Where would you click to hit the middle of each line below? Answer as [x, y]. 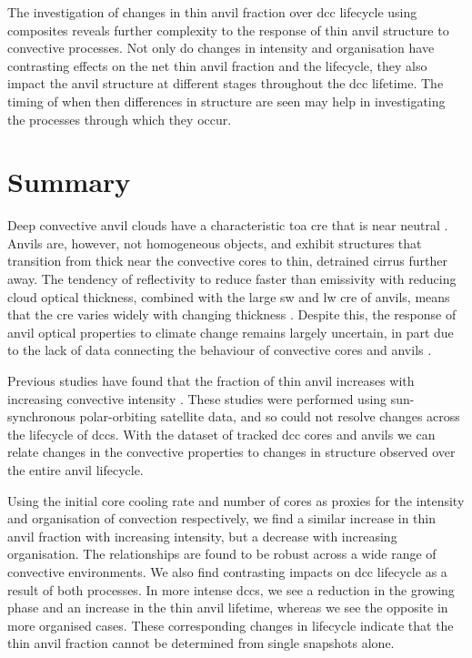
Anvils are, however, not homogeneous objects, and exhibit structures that [215, 243]
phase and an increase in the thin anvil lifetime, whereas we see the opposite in [228, 607]
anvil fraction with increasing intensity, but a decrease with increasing [202, 536]
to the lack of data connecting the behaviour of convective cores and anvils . [220, 350]
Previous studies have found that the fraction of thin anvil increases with [211, 381]
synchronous [41, 416]
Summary [69, 182]
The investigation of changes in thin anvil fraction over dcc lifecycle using [212, 12]
